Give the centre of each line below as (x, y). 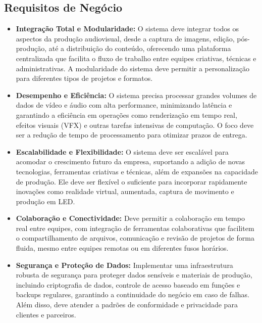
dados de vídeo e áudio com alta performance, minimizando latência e (124, 105)
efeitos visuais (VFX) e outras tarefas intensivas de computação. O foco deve (135, 125)
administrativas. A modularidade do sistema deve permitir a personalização (133, 68)
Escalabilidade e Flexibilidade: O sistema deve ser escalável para (122, 151)
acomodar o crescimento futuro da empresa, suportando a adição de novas (130, 161)
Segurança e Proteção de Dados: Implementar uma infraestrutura (124, 265)
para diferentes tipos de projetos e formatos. (84, 78)
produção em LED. (45, 201)
